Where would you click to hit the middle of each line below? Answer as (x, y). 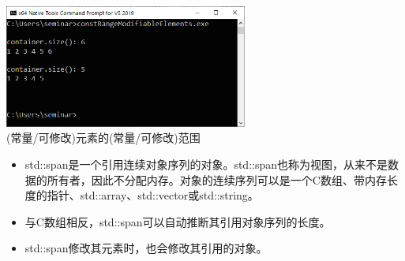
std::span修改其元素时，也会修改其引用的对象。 (146, 248)
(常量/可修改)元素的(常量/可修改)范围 (103, 138)
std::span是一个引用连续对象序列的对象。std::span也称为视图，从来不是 (206, 164)
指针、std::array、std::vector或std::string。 (153, 195)
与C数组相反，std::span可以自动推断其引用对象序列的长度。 (178, 221)
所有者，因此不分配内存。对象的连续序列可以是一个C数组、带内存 (217, 179)
